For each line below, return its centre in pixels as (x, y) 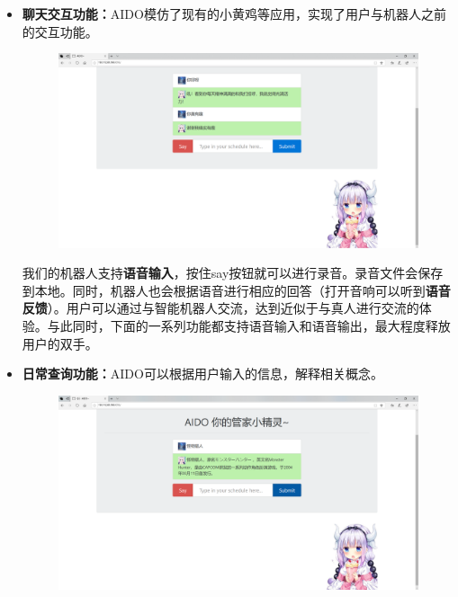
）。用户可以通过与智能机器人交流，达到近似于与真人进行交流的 (233, 308)
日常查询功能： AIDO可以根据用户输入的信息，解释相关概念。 (202, 374)
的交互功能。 (60, 31)
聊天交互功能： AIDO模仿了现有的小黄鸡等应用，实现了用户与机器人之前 (234, 13)
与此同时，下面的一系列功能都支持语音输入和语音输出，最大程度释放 (249, 326)
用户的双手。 (60, 343)
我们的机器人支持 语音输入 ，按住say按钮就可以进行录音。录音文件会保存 (233, 273)
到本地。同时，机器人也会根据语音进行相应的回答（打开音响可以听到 (224, 290)
